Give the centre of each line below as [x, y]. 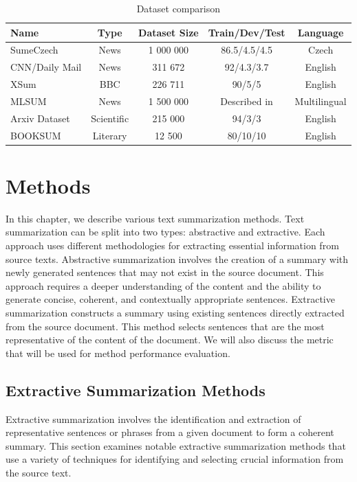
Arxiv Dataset [40, 118]
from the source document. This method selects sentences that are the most [165, 326]
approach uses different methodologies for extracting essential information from [172, 245]
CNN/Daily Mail [46, 67]
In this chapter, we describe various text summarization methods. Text [155, 218]
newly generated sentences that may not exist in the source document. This [165, 272]
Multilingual [321, 101]
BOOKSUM [36, 135]
